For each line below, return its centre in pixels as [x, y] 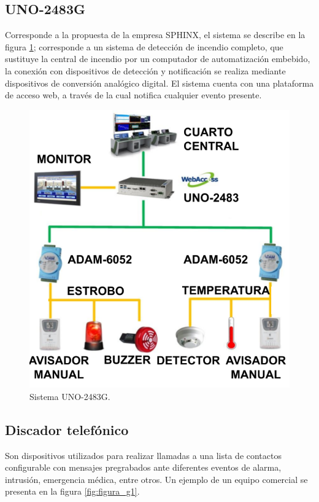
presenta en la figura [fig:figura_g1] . [72, 491]
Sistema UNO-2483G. [70, 396]
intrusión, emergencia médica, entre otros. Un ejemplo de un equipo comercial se [156, 479]
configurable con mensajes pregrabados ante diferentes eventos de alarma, [143, 467]
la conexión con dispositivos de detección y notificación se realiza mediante [145, 70]
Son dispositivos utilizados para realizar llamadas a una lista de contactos [143, 455]
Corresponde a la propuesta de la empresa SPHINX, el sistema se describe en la [155, 35]
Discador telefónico [67, 429]
